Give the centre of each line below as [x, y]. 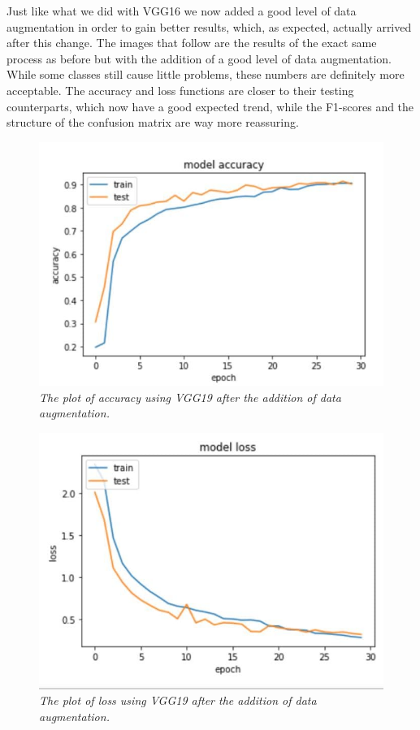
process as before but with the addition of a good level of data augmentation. [199, 58]
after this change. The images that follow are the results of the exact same [192, 43]
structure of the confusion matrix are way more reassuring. [153, 122]
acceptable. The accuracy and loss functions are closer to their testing [180, 90]
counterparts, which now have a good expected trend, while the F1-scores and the [210, 106]
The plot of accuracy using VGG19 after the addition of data [190, 397]
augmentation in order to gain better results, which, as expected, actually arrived [209, 26]
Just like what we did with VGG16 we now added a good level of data [182, 11]
